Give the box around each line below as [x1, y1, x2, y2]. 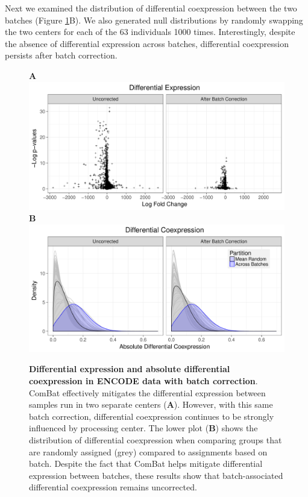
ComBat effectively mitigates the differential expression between [29, 386, 266, 399]
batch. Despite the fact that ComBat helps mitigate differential [29, 457, 263, 470]
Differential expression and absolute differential [29, 362, 230, 375]
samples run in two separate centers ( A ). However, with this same [29, 398, 273, 411]
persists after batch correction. [5, 49, 118, 62]
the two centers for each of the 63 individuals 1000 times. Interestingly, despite [5, 25, 295, 38]
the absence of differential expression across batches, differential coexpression [5, 37, 289, 49]
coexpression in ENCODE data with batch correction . [29, 374, 258, 387]
